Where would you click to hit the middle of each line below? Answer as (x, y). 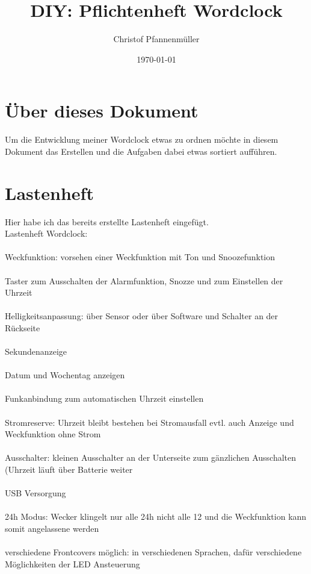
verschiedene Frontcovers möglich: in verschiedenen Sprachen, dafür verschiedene (153, 552)
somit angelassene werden (52, 528)
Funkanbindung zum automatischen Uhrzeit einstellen (104, 398)
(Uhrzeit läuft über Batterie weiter (69, 469)
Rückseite (23, 327)
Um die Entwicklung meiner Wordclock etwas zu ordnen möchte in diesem (142, 139)
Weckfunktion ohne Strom (53, 434)
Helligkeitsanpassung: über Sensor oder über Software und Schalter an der (142, 316)
